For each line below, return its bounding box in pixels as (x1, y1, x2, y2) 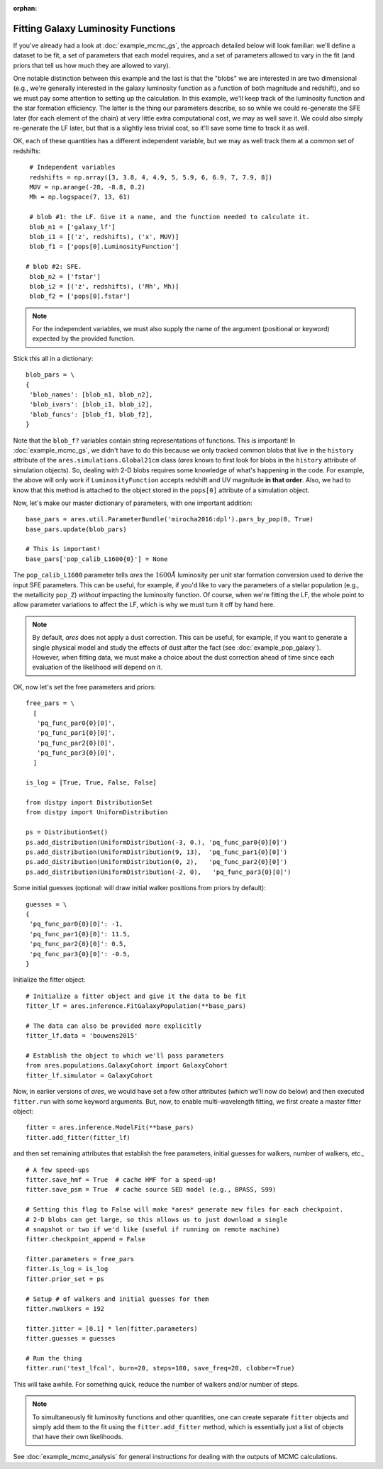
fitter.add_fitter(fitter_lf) (26, 1133, 131, 1141)
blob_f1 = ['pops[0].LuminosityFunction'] (29, 243, 179, 251)
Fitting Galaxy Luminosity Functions (13, 22, 177, 35)
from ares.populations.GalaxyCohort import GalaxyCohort (26, 1061, 228, 1070)
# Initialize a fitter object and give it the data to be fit (26, 992, 247, 1000)
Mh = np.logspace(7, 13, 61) (29, 193, 131, 201)
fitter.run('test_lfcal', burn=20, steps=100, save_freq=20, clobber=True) (26, 1364, 295, 1373)
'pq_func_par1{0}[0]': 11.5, (29, 930, 131, 938)
